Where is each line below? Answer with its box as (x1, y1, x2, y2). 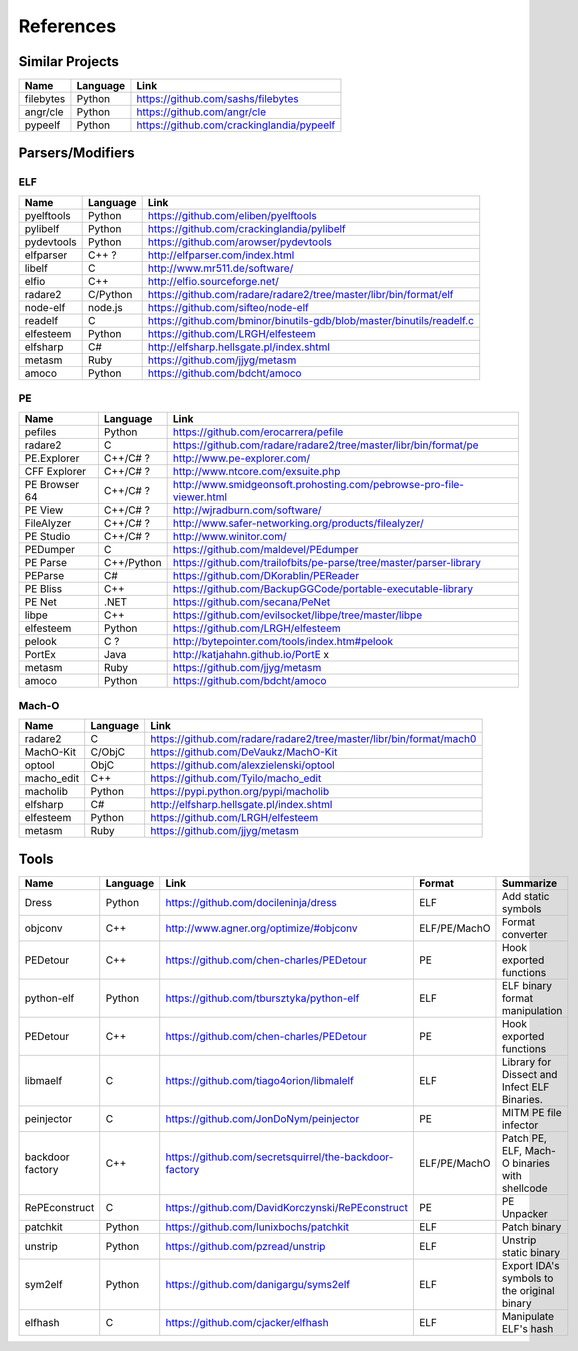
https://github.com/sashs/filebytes (136, 92, 299, 106)
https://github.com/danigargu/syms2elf (165, 1277, 350, 1291)
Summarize (501, 876, 558, 890)
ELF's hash (501, 1321, 554, 1335)
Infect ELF (501, 1080, 550, 1094)
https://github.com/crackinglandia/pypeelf (136, 118, 336, 132)
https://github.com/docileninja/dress (165, 895, 337, 909)
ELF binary (501, 978, 553, 992)
